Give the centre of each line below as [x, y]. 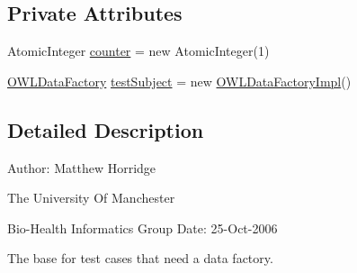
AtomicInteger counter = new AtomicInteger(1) [138, 51]
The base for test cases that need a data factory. [140, 258]
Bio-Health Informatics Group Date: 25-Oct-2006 [143, 227]
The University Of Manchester [91, 198]
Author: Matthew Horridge [82, 167]
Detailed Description [106, 129]
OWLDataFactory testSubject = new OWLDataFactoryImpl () [179, 81]
